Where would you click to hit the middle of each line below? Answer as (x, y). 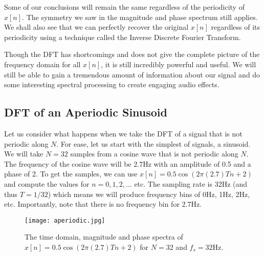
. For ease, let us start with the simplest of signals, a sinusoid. (153, 143)
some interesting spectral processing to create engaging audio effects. (112, 84)
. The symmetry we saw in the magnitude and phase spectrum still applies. (140, 17)
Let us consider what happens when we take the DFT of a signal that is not (123, 133)
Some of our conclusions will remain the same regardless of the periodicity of (124, 7)
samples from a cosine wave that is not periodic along (154, 154)
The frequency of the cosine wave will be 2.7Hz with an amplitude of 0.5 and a (128, 163)
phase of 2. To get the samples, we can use (71, 174)
